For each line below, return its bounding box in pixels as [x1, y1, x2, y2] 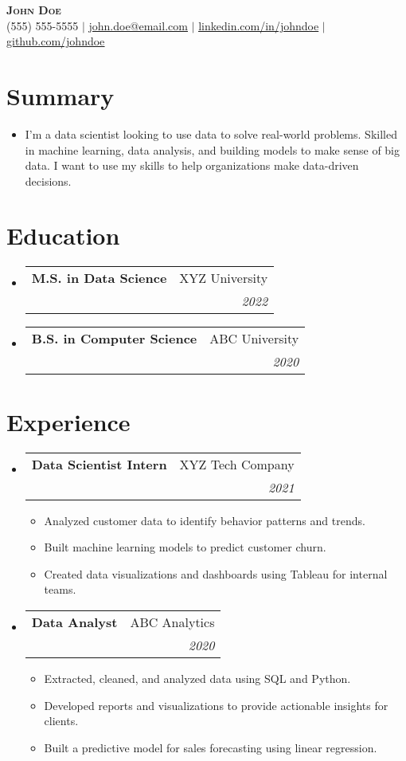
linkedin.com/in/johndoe [198, 17, 319, 33]
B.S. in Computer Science [31, 329, 197, 348]
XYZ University [179, 269, 268, 288]
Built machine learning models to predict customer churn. [44, 539, 326, 555]
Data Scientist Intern [31, 454, 167, 473]
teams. [44, 581, 76, 598]
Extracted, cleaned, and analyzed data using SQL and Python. [44, 669, 351, 686]
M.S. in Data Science [31, 269, 167, 288]
